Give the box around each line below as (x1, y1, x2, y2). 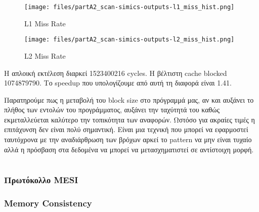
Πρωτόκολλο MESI (4, 174, 78, 186)
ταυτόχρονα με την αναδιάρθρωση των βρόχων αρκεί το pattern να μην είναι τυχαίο (4, 134, 252, 145)
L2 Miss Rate (24, 50, 66, 61)
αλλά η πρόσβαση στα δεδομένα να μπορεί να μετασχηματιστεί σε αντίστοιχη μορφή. (4, 144, 254, 154)
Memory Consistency (4, 197, 92, 209)
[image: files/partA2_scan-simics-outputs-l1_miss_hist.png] (24, 4, 235, 11)
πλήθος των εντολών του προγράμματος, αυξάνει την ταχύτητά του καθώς (4, 104, 220, 115)
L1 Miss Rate (24, 18, 66, 28)
